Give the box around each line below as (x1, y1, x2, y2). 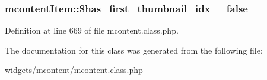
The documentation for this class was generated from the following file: (5, 44, 263, 56)
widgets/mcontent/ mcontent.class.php (5, 64, 143, 76)
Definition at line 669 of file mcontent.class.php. (5, 24, 179, 36)
